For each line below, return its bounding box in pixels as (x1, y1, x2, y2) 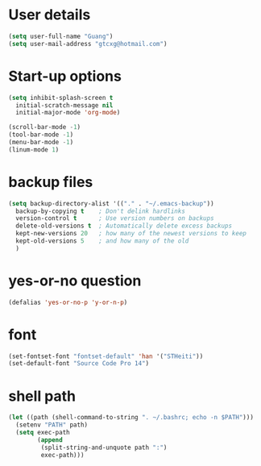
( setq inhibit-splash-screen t (8, 94, 114, 102)
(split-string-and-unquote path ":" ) (40, 443, 168, 451)
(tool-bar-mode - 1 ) (8, 131, 74, 139)
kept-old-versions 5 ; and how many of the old (15, 237, 189, 245)
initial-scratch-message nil (15, 101, 114, 110)
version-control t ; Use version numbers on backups (15, 214, 215, 223)
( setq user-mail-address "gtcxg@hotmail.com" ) (8, 40, 168, 48)
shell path (8, 387, 77, 405)
